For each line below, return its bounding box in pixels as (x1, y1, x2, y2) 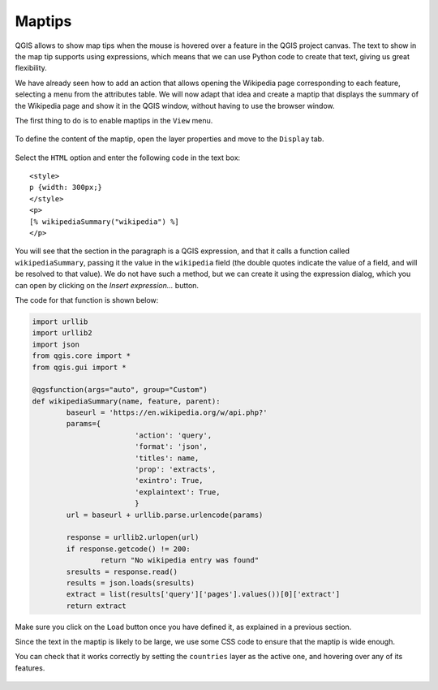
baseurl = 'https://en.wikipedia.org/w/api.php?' (66, 408, 268, 417)
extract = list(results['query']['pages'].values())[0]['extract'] (66, 589, 341, 599)
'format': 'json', (134, 442, 208, 451)
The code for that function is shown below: (15, 295, 159, 304)
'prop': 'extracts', (134, 465, 217, 474)
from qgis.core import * (32, 351, 131, 360)
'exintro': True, (134, 476, 204, 485)
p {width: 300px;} (29, 183, 103, 192)
